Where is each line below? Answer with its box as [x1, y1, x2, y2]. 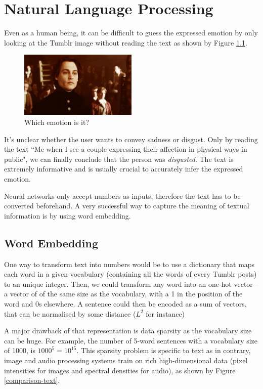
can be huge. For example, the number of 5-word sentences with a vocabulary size [4, 335, 258, 345]
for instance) [146, 308, 185, 319]
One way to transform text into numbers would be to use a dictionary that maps [4, 258, 255, 269]
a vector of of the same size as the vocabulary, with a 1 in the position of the [4, 288, 243, 299]
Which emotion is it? [24, 117, 90, 127]
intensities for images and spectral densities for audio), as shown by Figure [4, 365, 236, 375]
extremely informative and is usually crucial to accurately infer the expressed [4, 163, 243, 174]
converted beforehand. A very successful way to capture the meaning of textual [4, 200, 249, 211]
